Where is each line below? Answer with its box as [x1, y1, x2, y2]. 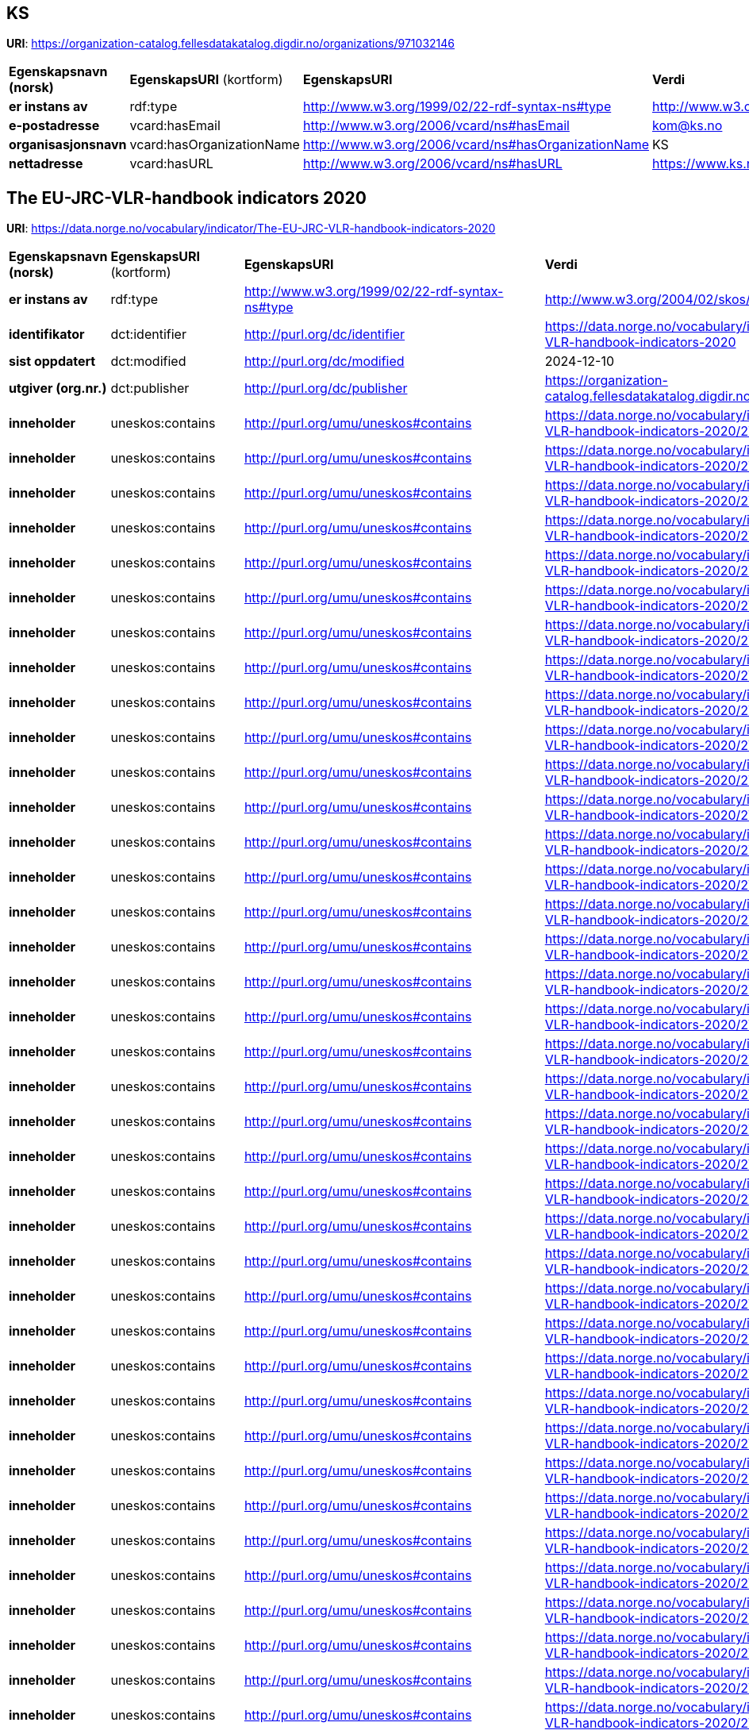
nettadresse [9, 156, 83, 172]
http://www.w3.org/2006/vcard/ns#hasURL [302, 156, 563, 172]
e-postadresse [9, 117, 100, 134]
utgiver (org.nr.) [9, 380, 107, 397]
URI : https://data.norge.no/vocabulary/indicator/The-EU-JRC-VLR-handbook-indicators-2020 [6, 221, 496, 236]
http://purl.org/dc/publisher [244, 380, 408, 397]
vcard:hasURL [129, 156, 213, 172]
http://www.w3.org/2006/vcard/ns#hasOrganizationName [302, 136, 649, 153]
